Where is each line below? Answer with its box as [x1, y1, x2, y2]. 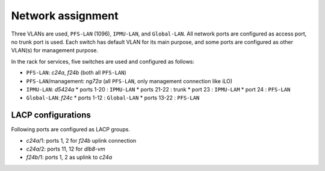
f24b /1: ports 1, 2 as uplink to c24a [26, 154, 113, 161]
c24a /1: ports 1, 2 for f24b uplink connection [26, 137, 137, 144]
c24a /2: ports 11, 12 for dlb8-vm [26, 145, 105, 152]
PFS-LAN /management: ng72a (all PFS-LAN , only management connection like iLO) [26, 77, 233, 84]
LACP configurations [11, 110, 91, 120]
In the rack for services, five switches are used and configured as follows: [11, 58, 195, 65]
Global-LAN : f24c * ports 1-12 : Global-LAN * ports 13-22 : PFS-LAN [26, 94, 200, 102]
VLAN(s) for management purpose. [11, 47, 99, 54]
